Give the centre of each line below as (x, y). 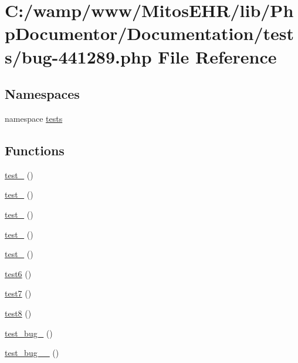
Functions (35, 150)
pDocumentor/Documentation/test (150, 33)
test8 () (18, 313)
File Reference (217, 56)
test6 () (18, 273)
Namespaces (42, 94)
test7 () (18, 293)
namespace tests (34, 118)
